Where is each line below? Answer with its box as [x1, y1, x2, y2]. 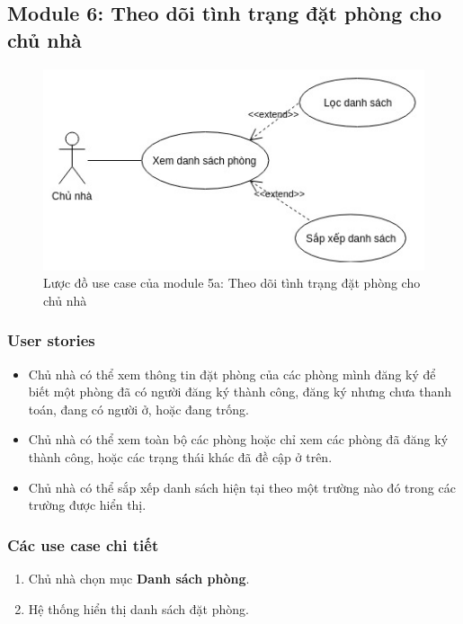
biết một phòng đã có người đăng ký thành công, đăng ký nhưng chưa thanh [28, 382, 452, 401]
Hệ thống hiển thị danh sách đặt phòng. [28, 599, 249, 618]
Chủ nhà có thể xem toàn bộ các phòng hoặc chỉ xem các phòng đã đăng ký [28, 430, 449, 449]
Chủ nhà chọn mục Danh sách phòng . [28, 568, 250, 587]
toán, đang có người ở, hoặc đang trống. [28, 399, 249, 418]
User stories [7, 329, 95, 352]
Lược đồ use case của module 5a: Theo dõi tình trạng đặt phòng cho [43, 273, 421, 292]
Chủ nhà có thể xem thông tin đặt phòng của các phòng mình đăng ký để [28, 364, 436, 383]
